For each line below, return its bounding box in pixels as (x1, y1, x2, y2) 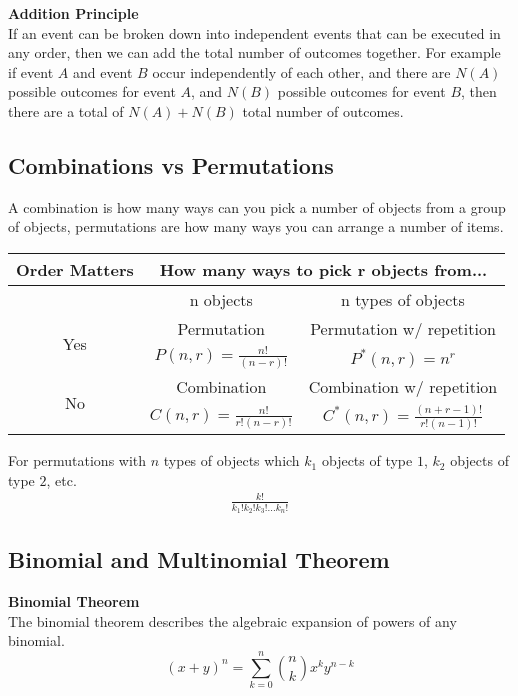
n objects (189, 287, 253, 311)
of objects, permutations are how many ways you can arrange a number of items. (8, 216, 504, 237)
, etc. (46, 469, 77, 490)
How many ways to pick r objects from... (159, 257, 488, 281)
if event (8, 61, 54, 82)
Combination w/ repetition (308, 375, 498, 399)
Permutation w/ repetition (310, 316, 496, 340)
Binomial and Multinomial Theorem (8, 544, 390, 575)
